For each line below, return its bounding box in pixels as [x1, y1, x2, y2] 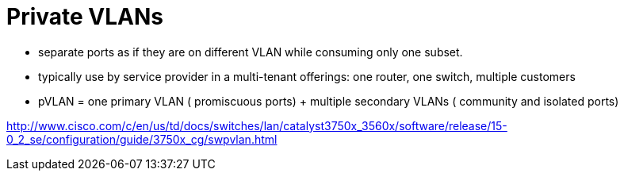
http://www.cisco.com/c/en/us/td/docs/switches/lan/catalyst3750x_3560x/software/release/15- [6, 118, 507, 133]
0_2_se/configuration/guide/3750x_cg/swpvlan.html [6, 132, 278, 146]
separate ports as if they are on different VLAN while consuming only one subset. [38, 44, 463, 59]
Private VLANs [6, 3, 163, 30]
